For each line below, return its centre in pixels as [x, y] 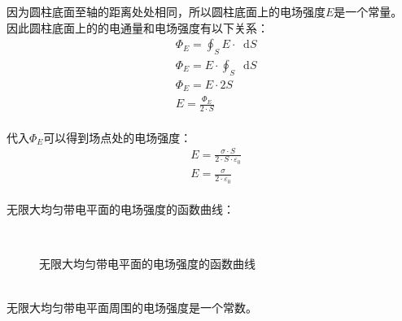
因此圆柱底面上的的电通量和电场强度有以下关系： [138, 27]
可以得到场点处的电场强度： [118, 137]
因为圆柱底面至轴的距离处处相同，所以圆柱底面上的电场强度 [166, 11]
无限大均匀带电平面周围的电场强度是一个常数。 [132, 307]
